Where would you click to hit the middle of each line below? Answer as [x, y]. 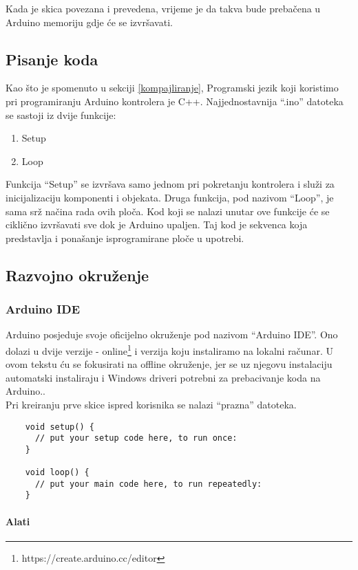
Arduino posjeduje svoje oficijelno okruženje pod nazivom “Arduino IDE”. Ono [172, 335]
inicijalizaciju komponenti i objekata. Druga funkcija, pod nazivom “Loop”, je [170, 197]
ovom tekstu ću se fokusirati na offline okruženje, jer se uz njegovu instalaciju [169, 364]
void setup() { [60, 427]
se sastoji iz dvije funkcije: [61, 114]
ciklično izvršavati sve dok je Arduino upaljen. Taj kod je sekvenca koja [157, 224]
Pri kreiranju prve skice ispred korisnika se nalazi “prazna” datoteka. [151, 404]
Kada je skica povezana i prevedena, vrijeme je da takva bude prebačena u [163, 8]
